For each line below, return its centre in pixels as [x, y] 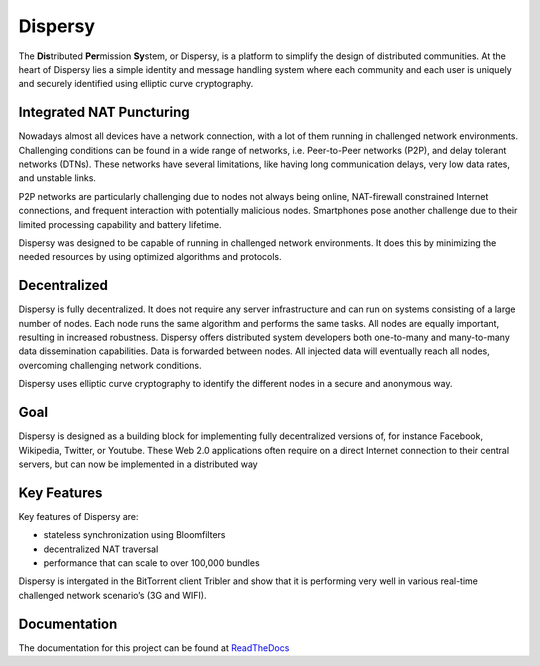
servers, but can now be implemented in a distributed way [138, 464]
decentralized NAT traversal [101, 549]
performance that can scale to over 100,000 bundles [151, 562]
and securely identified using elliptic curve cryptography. [136, 84]
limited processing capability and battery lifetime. [120, 224]
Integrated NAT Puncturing [104, 112]
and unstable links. [57, 178]
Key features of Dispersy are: [78, 516]
